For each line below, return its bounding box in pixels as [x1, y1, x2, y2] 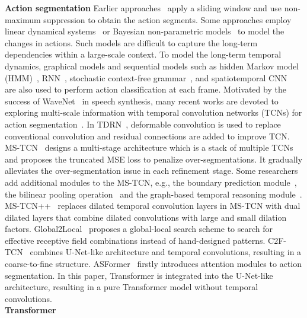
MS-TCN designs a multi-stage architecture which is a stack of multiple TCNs [5, 141, 293, 154]
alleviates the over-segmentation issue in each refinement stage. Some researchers [5, 164, 298, 177]
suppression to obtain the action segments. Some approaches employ [43, 13, 292, 26]
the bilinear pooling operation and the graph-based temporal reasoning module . [5, 187, 302, 200]
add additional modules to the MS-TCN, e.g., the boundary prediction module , [5, 176, 297, 188]
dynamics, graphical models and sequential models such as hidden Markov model [5, 59, 299, 72]
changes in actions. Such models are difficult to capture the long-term [5, 36, 258, 49]
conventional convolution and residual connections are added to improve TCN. [5, 129, 290, 142]
